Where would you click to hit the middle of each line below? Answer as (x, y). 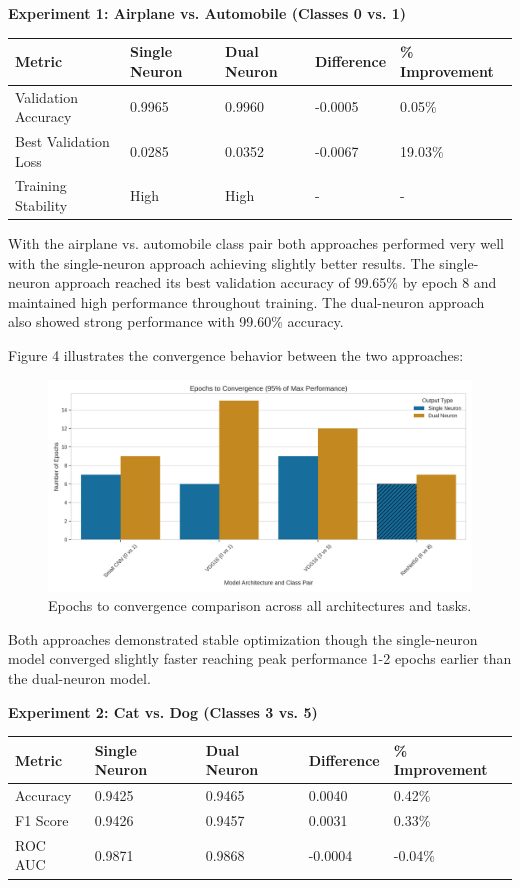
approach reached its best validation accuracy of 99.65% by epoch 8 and (275, 282)
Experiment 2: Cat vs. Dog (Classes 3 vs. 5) (163, 711)
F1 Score (42, 820)
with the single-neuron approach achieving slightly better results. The (221, 262)
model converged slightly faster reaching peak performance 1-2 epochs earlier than (260, 658)
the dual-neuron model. (79, 678)
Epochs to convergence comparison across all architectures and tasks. (260, 605)
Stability (41, 205)
